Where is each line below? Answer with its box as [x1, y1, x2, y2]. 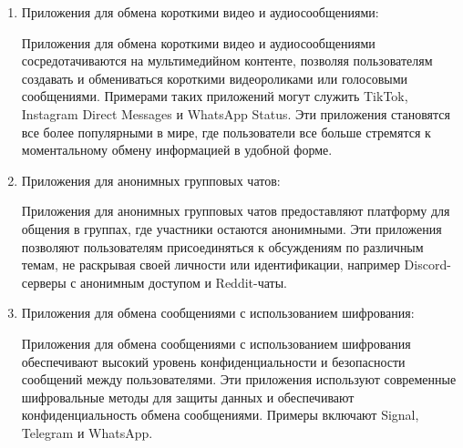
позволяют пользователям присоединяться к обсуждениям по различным [21, 237, 424, 256]
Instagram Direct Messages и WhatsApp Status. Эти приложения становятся [21, 104, 450, 123]
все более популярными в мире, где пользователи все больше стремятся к [21, 122, 431, 141]
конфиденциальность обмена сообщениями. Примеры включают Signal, [21, 405, 419, 424]
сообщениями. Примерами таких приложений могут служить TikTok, [21, 87, 408, 106]
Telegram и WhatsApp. [21, 423, 153, 442]
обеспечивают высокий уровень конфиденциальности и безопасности [21, 351, 406, 371]
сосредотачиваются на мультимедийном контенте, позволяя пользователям [21, 51, 433, 70]
